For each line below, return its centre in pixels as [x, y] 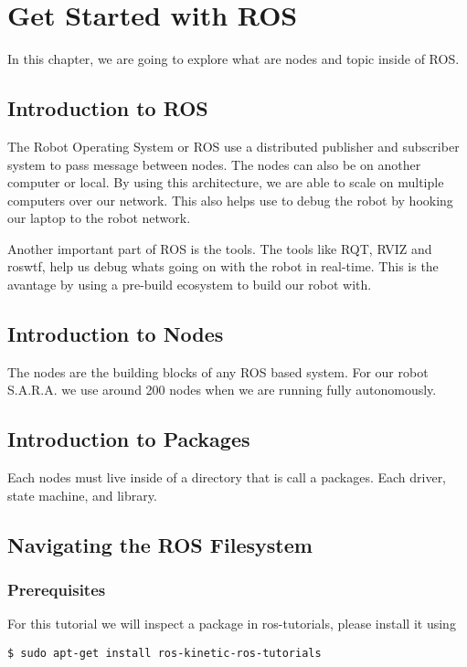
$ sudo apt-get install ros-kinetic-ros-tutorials [165, 654]
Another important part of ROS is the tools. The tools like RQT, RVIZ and [220, 248]
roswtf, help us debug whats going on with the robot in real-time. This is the [223, 266]
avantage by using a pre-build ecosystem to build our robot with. [190, 285]
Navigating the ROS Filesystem [160, 544]
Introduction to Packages [129, 439]
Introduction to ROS [108, 108]
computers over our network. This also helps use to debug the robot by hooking [230, 200]
